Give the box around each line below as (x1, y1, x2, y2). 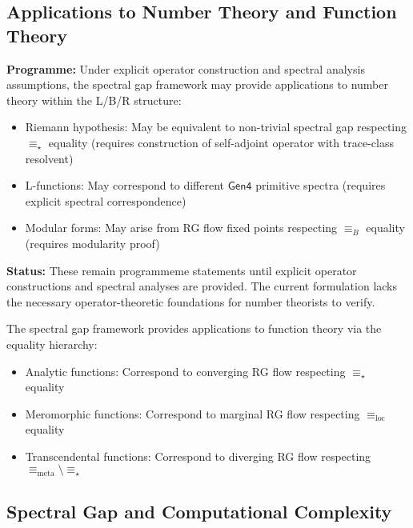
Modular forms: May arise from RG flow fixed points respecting (25, 219, 338, 236)
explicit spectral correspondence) (25, 192, 186, 209)
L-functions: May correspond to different (25, 177, 225, 194)
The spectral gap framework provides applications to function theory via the (6, 320, 382, 337)
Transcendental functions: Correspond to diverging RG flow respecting (25, 447, 371, 464)
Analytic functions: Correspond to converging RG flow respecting (25, 362, 346, 379)
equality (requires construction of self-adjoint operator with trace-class (48, 134, 394, 150)
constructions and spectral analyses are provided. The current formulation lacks (6, 278, 398, 294)
